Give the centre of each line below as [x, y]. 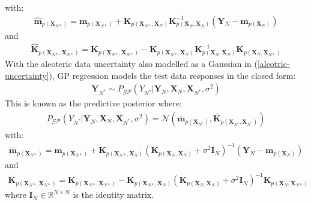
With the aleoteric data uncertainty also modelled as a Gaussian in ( [131, 64]
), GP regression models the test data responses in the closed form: [172, 75]
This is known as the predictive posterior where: [93, 103]
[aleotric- [273, 64]
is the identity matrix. [113, 195]
